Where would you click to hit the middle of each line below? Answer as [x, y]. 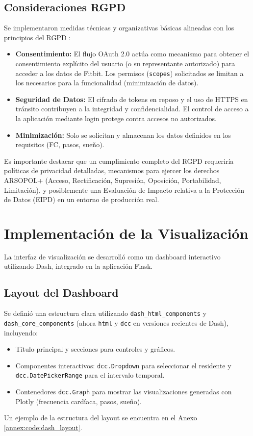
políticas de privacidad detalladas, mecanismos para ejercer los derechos [112, 170]
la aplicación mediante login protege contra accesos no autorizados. [116, 118]
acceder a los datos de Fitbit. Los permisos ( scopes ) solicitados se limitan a [129, 73]
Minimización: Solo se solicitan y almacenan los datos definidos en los [123, 135]
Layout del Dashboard [61, 293]
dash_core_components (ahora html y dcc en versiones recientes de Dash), [116, 322]
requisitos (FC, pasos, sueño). [60, 144]
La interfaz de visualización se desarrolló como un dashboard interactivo [112, 256]
